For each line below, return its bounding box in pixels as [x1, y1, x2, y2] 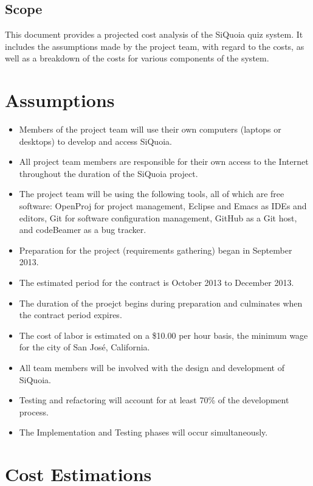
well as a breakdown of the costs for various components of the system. [5, 52, 269, 64]
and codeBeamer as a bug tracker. [19, 223, 146, 236]
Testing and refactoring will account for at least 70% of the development [19, 394, 289, 406]
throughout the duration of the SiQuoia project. [19, 167, 198, 179]
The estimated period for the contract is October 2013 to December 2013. [19, 276, 294, 289]
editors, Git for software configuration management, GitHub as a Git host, [19, 211, 297, 224]
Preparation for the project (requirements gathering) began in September [19, 243, 292, 256]
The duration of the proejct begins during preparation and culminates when [19, 296, 303, 309]
